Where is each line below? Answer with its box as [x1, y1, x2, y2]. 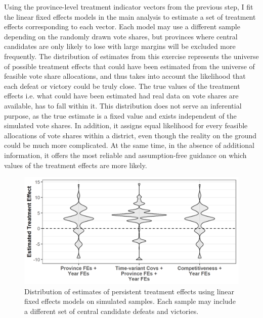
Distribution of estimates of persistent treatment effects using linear [24, 286, 235, 296]
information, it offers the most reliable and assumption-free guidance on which [4, 149, 247, 160]
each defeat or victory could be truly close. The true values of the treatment [4, 80, 240, 91]
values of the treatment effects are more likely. [4, 160, 147, 170]
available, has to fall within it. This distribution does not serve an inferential [4, 100, 242, 111]
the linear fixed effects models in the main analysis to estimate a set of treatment [4, 11, 256, 22]
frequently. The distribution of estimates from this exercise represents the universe [4, 50, 259, 61]
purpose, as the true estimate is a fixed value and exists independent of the [4, 110, 237, 121]
